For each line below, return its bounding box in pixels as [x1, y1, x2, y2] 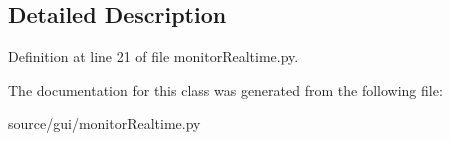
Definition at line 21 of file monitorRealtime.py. [8, 46, 299, 67]
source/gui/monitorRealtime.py [8, 113, 201, 134]
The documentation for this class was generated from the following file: [8, 79, 443, 100]
